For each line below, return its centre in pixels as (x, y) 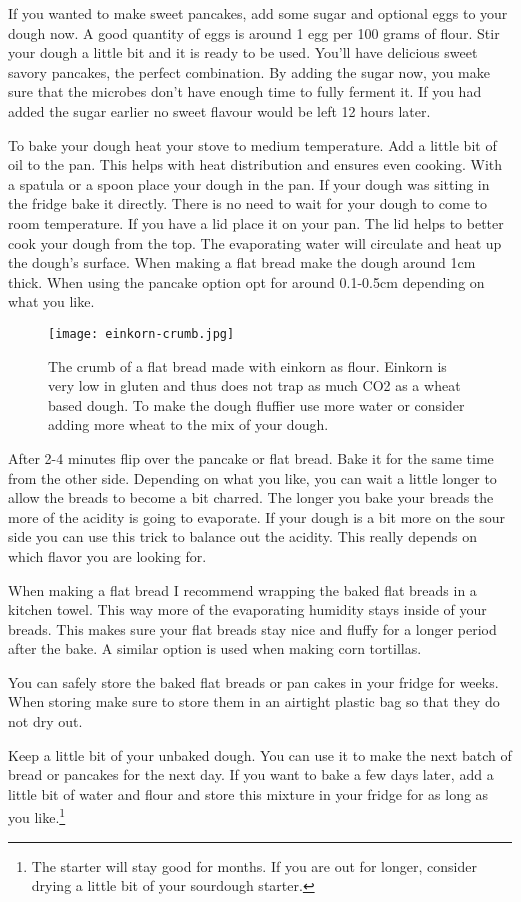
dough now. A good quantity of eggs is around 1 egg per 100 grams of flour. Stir (254, 32)
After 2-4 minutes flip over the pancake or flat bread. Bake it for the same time (251, 457)
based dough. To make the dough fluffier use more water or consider (256, 404)
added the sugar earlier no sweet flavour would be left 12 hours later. (219, 110)
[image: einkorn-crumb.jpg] (141, 333)
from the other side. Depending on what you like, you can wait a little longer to (252, 477)
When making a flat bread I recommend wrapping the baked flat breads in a (242, 589)
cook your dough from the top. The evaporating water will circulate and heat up (255, 242)
